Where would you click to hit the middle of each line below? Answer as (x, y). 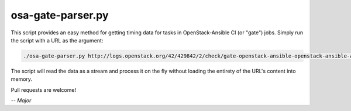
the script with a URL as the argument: (57, 40)
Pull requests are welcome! (43, 89)
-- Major (21, 101)
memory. (21, 79)
